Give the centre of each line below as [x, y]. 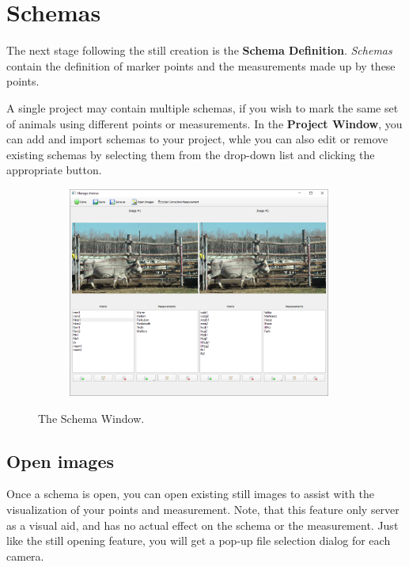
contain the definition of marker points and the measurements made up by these [201, 65]
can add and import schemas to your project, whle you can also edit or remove [197, 139]
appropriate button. [54, 170]
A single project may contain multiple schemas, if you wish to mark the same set [203, 107]
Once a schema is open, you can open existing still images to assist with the [190, 494]
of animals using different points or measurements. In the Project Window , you [204, 123]
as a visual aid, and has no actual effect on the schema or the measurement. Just [203, 525]
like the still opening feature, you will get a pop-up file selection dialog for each [199, 540]
